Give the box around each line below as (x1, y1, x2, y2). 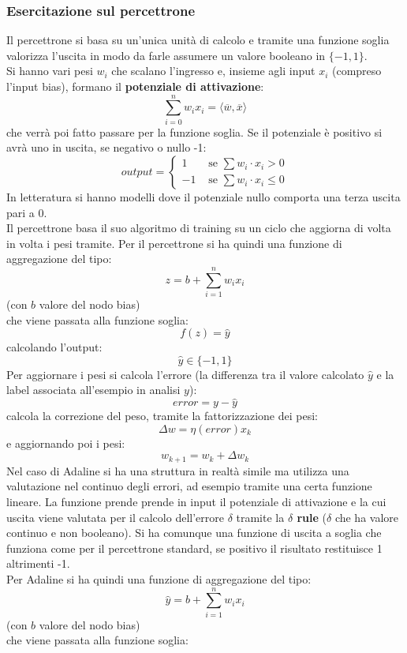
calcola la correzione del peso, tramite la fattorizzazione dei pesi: (6, 407, 318, 424)
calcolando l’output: (6, 339, 103, 355)
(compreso (332, 62, 382, 79)
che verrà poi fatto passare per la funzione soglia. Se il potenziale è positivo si (6, 123, 383, 140)
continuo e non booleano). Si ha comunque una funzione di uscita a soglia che (6, 524, 382, 541)
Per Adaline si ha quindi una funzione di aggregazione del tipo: (6, 570, 312, 587)
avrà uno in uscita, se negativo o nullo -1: (6, 139, 207, 156)
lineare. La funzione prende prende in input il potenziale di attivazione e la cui (6, 494, 386, 510)
